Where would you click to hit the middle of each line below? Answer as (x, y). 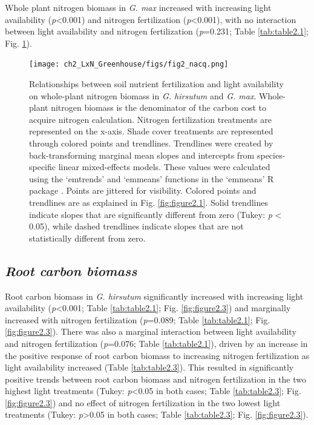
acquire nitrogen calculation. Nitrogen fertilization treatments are (150, 119)
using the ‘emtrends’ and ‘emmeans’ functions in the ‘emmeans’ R (152, 178)
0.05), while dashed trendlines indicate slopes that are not (136, 226)
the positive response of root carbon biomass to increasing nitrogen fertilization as (157, 355)
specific (43, 167)
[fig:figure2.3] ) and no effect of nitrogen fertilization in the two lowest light (143, 402)
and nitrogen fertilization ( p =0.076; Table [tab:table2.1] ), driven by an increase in (156, 343)
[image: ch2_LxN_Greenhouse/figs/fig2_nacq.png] (129, 64)
